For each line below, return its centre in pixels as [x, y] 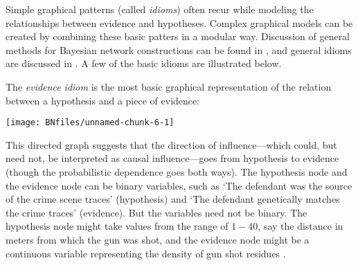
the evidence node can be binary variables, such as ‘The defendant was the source [179, 185]
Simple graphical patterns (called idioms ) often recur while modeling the [160, 9]
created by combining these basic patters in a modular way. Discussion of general [178, 36]
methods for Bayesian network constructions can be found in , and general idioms [179, 49]
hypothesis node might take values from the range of [117, 226]
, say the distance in [301, 226]
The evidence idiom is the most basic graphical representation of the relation [169, 86]
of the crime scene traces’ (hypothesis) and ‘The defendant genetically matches [173, 199]
